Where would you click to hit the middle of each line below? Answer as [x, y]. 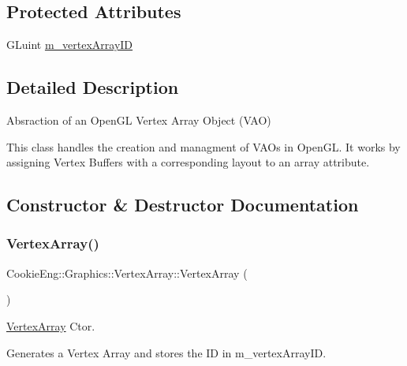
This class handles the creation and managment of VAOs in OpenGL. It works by [203, 146]
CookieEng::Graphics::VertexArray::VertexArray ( [127, 273]
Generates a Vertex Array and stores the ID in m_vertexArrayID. [166, 352]
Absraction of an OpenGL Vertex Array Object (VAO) [139, 120]
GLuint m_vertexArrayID [70, 45]
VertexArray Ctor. [51, 325]
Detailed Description [93, 87]
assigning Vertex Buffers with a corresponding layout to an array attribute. [188, 162]
